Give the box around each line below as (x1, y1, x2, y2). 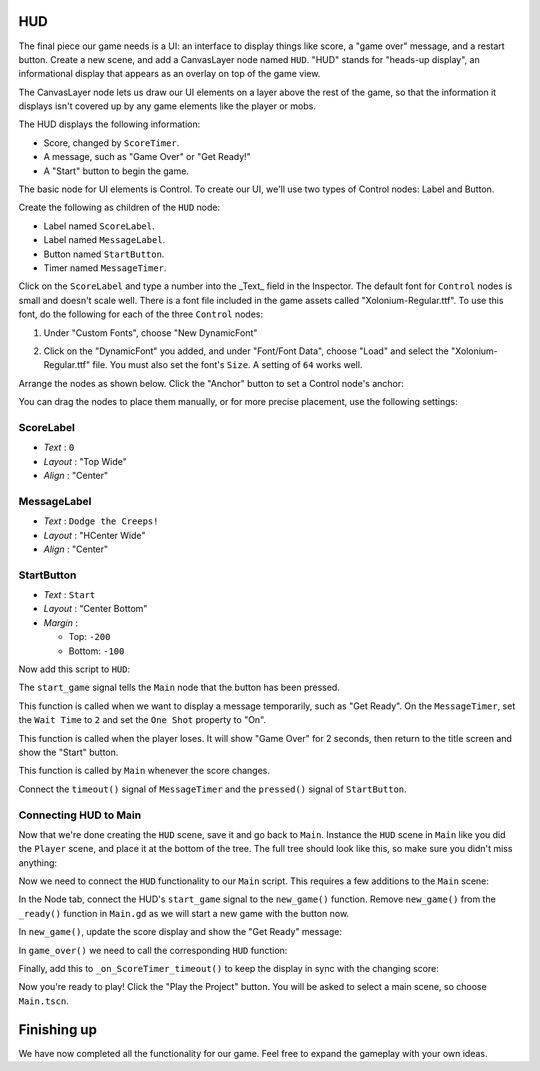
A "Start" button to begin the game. (43, 165, 190, 177)
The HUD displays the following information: (18, 118, 201, 130)
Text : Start (43, 589, 96, 601)
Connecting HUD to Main (18, 808, 142, 822)
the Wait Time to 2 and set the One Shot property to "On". (18, 714, 267, 726)
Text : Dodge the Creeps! (43, 515, 159, 527)
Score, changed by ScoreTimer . (43, 136, 180, 149)
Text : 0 (43, 441, 75, 454)
